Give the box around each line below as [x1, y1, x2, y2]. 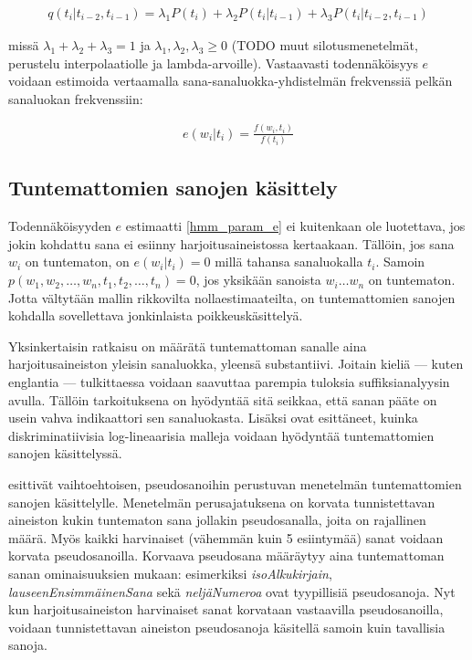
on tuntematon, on [25, 252, 130, 271]
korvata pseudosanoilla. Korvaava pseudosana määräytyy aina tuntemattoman [8, 546, 445, 565]
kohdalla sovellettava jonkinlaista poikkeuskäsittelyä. [8, 306, 303, 325]
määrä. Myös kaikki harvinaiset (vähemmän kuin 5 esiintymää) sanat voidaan [8, 528, 444, 547]
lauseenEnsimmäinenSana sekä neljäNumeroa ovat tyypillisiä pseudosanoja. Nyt [8, 581, 456, 601]
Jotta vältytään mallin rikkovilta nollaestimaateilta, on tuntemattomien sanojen [8, 288, 456, 307]
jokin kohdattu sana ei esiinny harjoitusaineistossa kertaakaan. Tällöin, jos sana [8, 234, 455, 253]
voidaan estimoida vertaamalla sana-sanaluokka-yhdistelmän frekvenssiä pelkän [8, 71, 453, 90]
